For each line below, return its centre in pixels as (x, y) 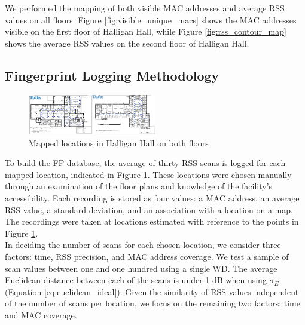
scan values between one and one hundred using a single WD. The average (141, 268)
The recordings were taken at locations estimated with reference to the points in (152, 221)
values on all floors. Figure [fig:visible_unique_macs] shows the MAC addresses (151, 19)
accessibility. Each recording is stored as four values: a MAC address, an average (152, 198)
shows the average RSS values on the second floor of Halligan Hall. (127, 43)
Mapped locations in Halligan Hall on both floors (119, 142)
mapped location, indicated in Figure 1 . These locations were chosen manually (148, 174)
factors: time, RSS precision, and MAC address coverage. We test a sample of (147, 256)
